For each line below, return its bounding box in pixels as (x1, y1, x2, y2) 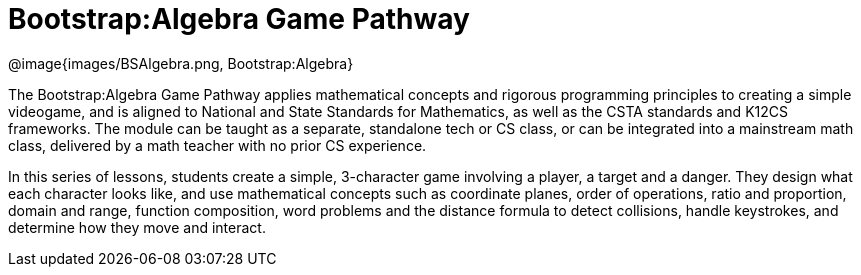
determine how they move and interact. (8, 218, 266, 236)
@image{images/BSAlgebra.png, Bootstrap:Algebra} (8, 54, 354, 72)
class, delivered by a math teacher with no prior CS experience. (8, 136, 427, 154)
